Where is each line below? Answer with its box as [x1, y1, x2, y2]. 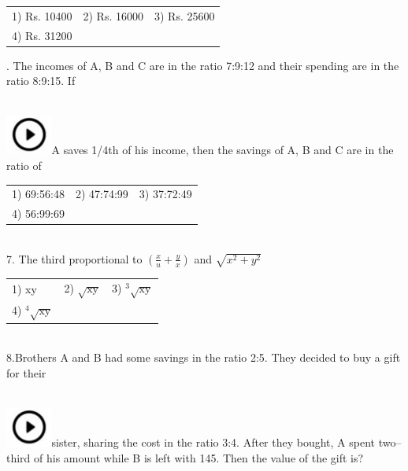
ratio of [6, 156, 42, 173]
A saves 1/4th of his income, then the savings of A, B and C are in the [51, 142, 394, 158]
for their [6, 365, 46, 381]
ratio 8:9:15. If [6, 72, 76, 89]
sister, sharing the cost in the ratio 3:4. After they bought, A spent [51, 434, 376, 451]
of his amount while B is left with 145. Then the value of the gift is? [34, 449, 364, 465]
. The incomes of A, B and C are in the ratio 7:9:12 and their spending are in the [6, 57, 399, 73]
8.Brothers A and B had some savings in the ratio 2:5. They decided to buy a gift [6, 349, 401, 366]
